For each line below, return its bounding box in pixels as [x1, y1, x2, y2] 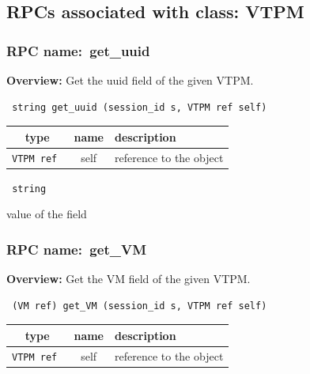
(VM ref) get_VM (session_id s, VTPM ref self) [12, 300, 267, 312]
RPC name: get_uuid [6, 40, 150, 60]
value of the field [6, 206, 87, 222]
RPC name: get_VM [6, 239, 146, 259]
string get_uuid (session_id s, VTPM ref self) [12, 101, 267, 113]
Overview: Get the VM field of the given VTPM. [6, 270, 251, 287]
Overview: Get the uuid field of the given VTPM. [6, 72, 254, 88]
